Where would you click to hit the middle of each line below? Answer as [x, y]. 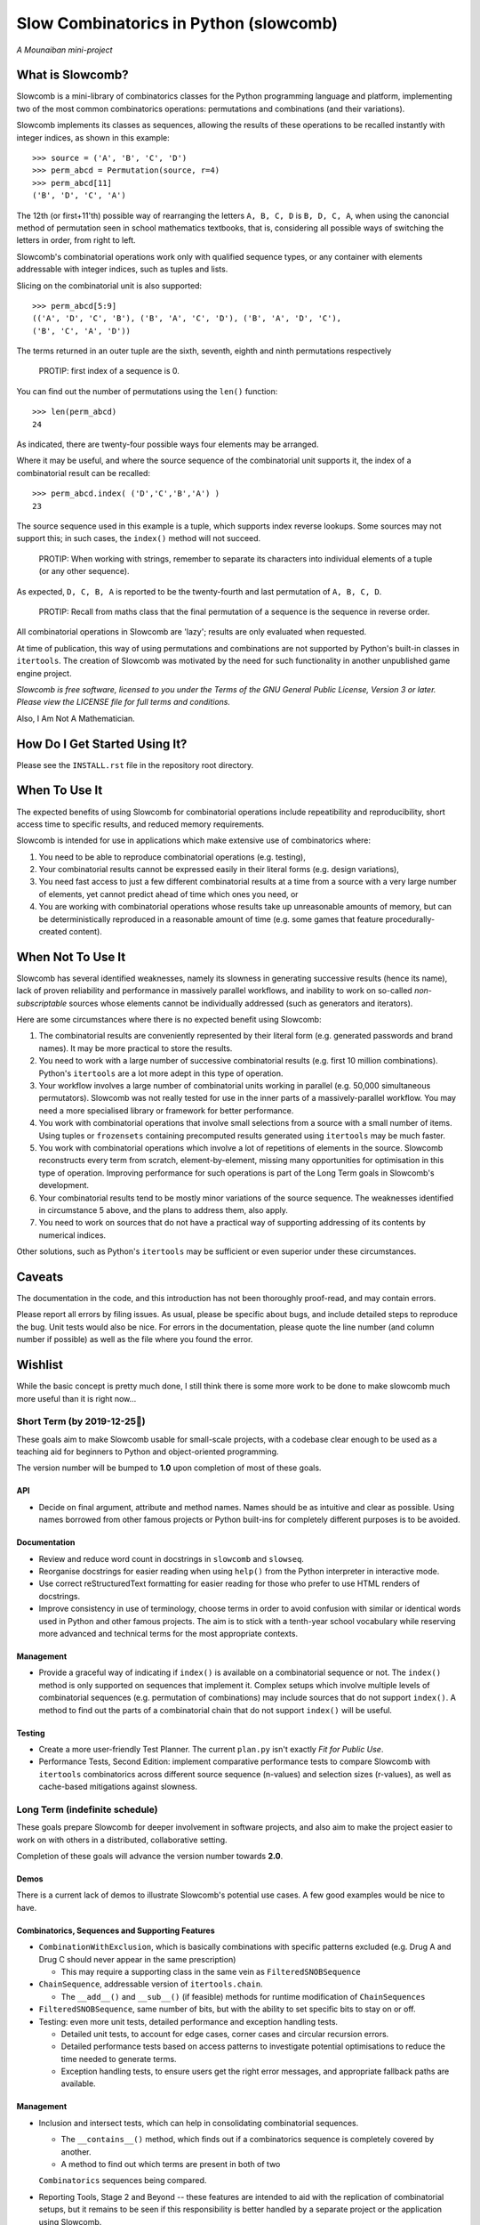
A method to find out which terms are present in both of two [171, 2164]
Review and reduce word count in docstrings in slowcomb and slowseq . [171, 1558]
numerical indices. [72, 1235]
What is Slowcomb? [72, 75]
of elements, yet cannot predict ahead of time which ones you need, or [168, 894]
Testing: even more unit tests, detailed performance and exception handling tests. [188, 2021]
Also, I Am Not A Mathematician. [76, 718]
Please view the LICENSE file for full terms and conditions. [124, 702]
